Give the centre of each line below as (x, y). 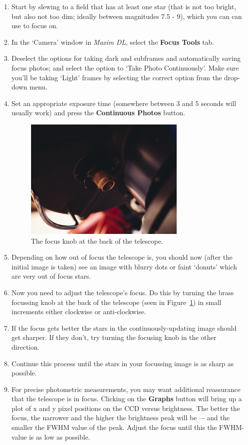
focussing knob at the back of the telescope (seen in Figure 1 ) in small (116, 302)
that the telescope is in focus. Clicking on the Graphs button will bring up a (127, 399)
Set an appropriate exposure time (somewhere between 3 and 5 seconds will (124, 103)
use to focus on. (35, 26)
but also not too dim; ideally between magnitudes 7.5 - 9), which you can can (127, 16)
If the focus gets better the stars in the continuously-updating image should (124, 328)
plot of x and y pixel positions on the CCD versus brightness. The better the (126, 408)
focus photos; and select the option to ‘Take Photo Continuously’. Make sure (125, 67)
